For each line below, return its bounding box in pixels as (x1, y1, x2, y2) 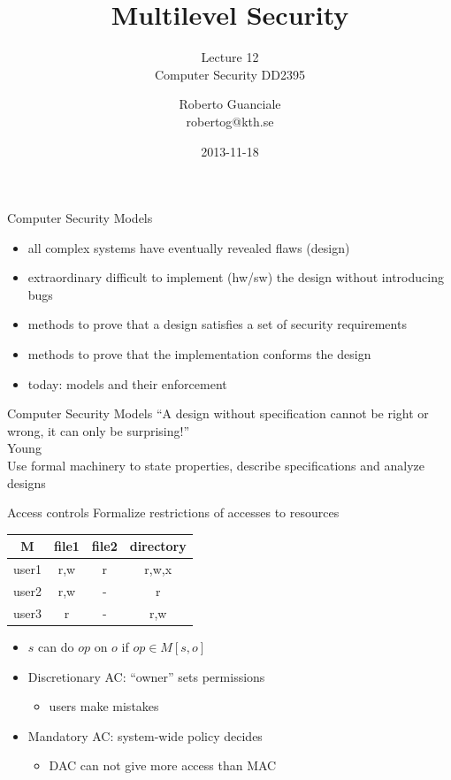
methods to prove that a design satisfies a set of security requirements (27, 315, 407, 333)
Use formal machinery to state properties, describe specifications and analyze (7, 456, 424, 475)
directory (129, 537, 187, 555)
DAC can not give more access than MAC (49, 756, 277, 775)
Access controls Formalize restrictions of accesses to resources (7, 503, 340, 522)
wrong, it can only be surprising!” (7, 421, 190, 440)
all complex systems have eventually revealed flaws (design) (27, 238, 350, 256)
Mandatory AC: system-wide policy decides (27, 726, 263, 745)
